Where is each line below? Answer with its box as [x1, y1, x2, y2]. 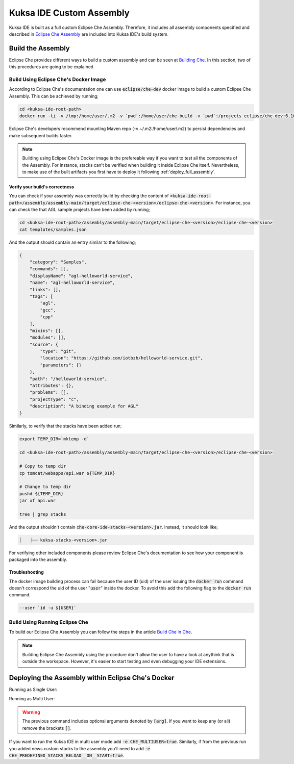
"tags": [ [29, 293, 53, 299]
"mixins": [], [29, 328, 64, 333]
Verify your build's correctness [9, 184, 74, 190]
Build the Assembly [9, 44, 70, 52]
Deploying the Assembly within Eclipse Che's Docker [9, 674, 175, 682]
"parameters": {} [40, 362, 82, 368]
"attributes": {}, [29, 383, 74, 388]
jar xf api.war [19, 498, 56, 504]
